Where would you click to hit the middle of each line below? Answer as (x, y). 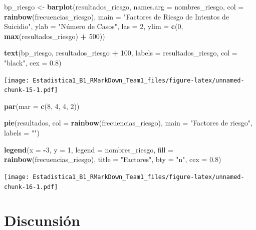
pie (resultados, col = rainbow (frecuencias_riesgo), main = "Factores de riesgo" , (128, 123)
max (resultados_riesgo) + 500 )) (55, 36)
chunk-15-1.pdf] (31, 90)
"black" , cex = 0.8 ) (33, 62)
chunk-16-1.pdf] (31, 187)
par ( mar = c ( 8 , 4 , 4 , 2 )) (42, 106)
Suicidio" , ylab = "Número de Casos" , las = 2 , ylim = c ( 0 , (94, 26)
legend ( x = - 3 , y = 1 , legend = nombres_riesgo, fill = (89, 149)
